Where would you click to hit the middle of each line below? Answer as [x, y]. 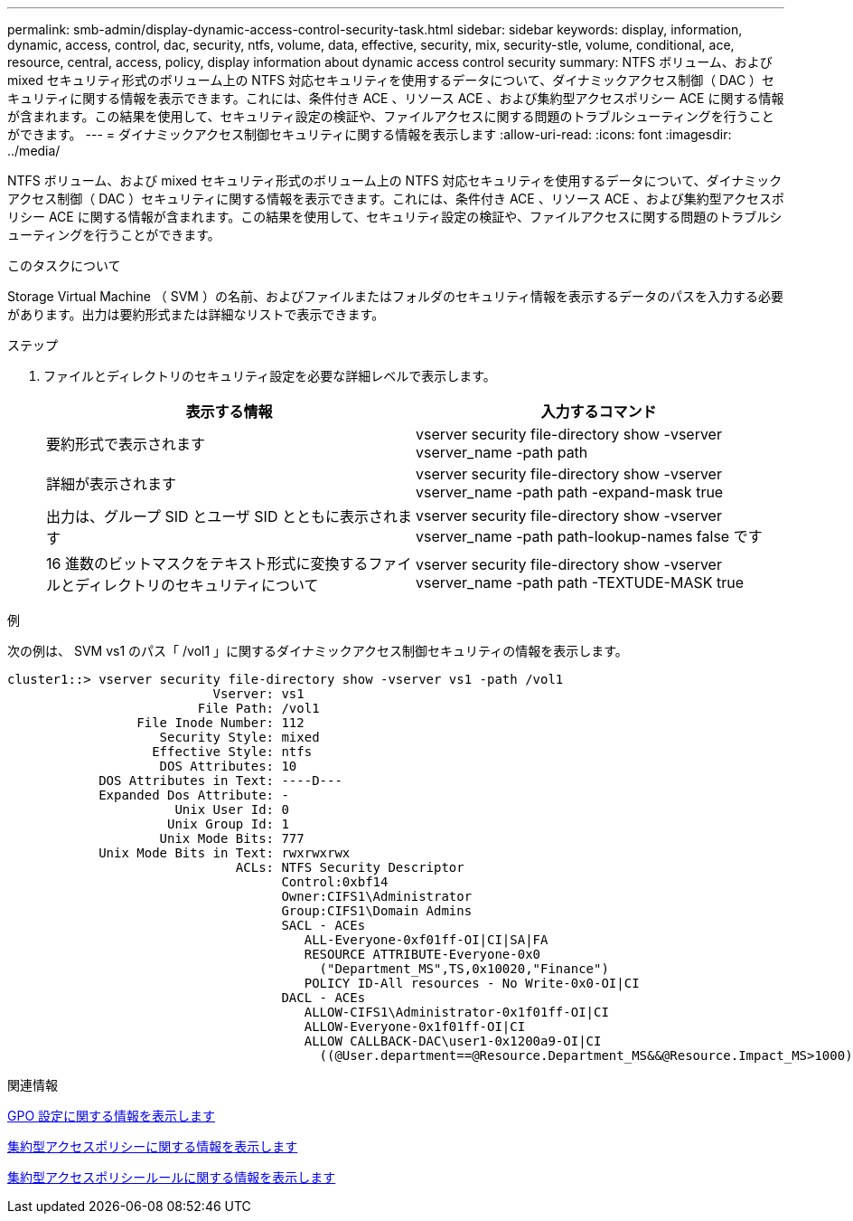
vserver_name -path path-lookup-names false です [589, 536]
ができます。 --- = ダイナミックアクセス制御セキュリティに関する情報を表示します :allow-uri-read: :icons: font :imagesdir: [370, 134]
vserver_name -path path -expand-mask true [570, 492]
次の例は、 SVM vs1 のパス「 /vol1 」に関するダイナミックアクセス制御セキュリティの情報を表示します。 [318, 651]
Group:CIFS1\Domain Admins [377, 911]
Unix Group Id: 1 [228, 824]
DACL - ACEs [323, 998]
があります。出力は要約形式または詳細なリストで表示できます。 [196, 314]
